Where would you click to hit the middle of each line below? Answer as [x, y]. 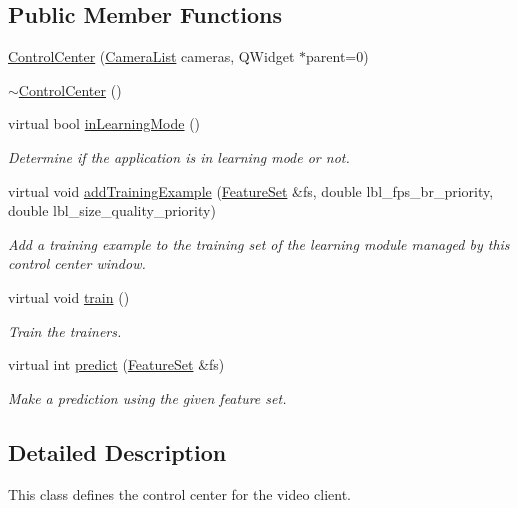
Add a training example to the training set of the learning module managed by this [259, 243]
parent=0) [337, 56]
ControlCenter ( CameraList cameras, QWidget [151, 56]
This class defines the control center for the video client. [179, 493]
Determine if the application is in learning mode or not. [179, 156]
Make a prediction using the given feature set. [147, 397]
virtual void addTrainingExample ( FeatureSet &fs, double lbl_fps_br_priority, [251, 190]
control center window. [77, 263]
